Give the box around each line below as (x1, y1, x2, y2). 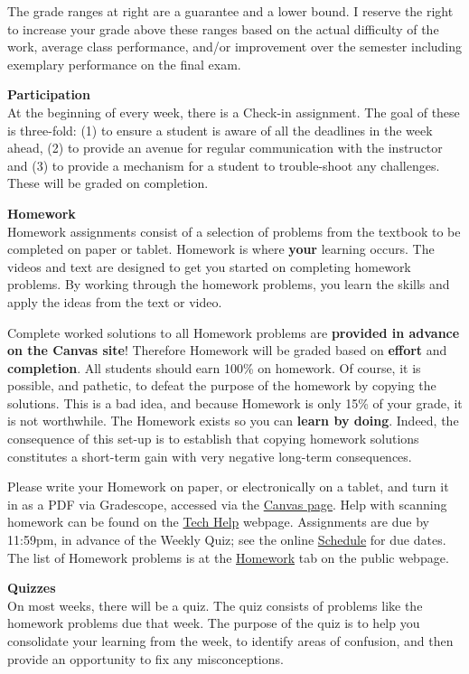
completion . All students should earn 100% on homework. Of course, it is (7, 358, 421, 377)
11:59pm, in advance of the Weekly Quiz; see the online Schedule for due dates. (7, 530, 446, 549)
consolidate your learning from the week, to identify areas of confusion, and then (7, 632, 454, 650)
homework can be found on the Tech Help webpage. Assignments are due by (7, 512, 429, 531)
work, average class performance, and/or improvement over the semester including (7, 37, 463, 56)
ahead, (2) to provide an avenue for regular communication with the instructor (7, 138, 443, 157)
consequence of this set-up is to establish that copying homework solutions (7, 429, 419, 448)
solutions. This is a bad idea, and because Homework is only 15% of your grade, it (7, 393, 463, 412)
